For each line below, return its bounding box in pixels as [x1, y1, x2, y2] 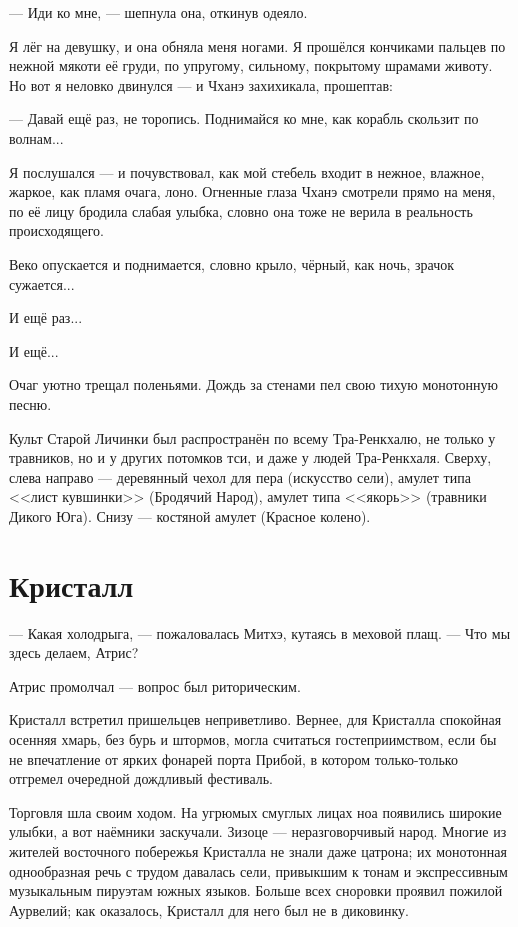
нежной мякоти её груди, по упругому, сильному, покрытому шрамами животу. [9, 55, 493, 76]
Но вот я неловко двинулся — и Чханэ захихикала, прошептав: [9, 74, 393, 95]
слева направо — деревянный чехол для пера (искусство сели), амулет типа [9, 466, 471, 487]
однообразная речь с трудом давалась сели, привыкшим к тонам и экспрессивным [9, 860, 508, 881]
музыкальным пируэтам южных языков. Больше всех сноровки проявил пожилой [9, 880, 503, 901]
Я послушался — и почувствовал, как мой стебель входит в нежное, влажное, [9, 161, 485, 182]
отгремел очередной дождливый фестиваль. [9, 768, 274, 789]
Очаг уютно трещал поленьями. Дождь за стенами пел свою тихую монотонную [9, 374, 498, 395]
